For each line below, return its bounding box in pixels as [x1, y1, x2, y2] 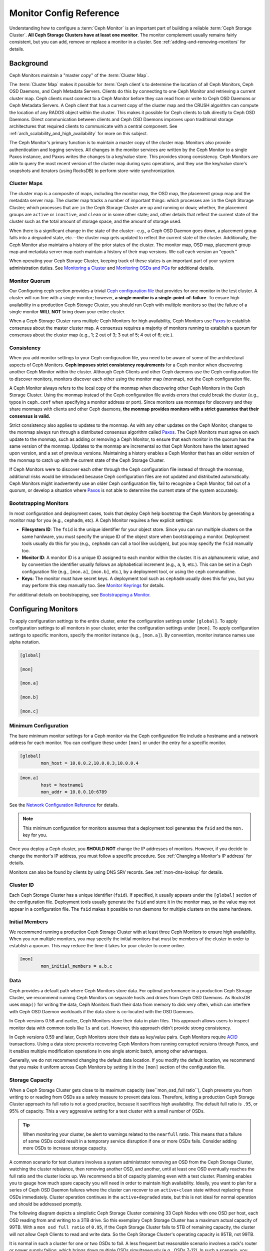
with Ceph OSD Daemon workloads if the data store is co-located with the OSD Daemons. [9, 1008, 194, 1014]
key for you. [22, 832, 47, 838]
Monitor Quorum [9, 277, 50, 284]
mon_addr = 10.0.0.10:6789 [40, 789, 107, 795]
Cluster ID [9, 881, 34, 888]
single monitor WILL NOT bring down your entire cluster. [9, 309, 126, 315]
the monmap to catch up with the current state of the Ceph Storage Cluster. [9, 457, 165, 463]
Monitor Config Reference [9, 8, 119, 19]
